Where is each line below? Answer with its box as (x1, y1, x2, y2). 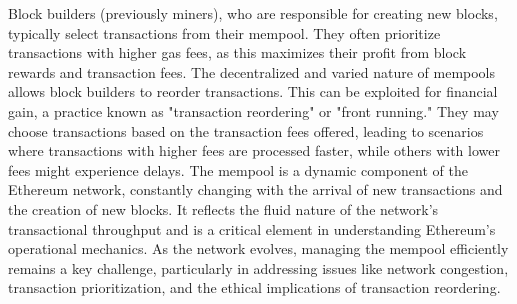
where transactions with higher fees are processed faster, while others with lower (8, 140, 500, 161)
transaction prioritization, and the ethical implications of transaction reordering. (8, 277, 501, 298)
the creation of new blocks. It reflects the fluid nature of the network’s (8, 198, 439, 219)
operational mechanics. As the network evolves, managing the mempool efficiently (8, 238, 509, 259)
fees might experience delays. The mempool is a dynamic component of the (8, 159, 468, 180)
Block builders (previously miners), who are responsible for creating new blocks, (8, 3, 498, 23)
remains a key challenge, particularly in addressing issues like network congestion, (8, 257, 509, 278)
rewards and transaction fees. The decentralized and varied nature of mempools (8, 61, 496, 82)
